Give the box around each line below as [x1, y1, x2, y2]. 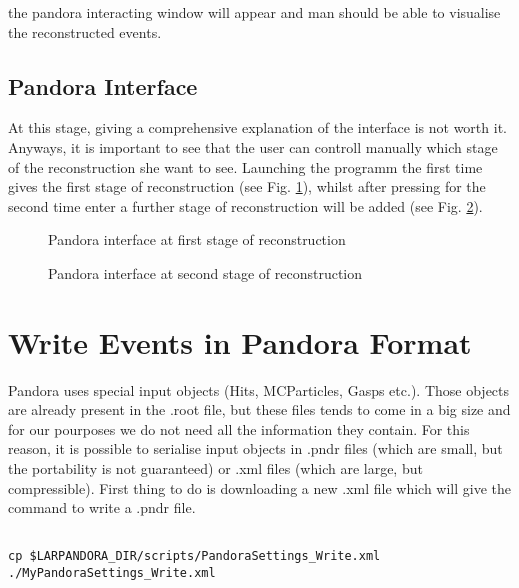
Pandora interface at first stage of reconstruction [48, 229, 346, 250]
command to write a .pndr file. [8, 497, 196, 518]
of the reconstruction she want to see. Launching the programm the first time [8, 156, 483, 177]
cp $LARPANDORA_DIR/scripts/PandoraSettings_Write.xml [8, 549, 381, 564]
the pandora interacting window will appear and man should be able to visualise [8, 2, 501, 22]
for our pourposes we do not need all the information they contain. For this [8, 418, 470, 439]
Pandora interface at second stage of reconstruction [48, 262, 363, 283]
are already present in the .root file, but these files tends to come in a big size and [8, 399, 511, 420]
